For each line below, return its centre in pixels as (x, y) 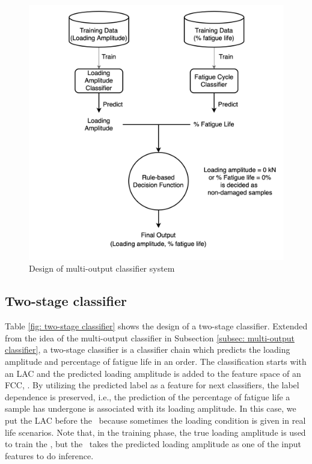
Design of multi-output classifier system (102, 268)
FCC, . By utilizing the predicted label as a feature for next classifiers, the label (152, 385)
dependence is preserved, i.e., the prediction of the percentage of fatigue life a (148, 396)
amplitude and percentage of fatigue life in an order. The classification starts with (156, 361)
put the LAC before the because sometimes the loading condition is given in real (155, 420)
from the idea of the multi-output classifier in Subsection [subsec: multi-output (150, 337)
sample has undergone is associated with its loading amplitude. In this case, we (151, 408)
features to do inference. (49, 455)
